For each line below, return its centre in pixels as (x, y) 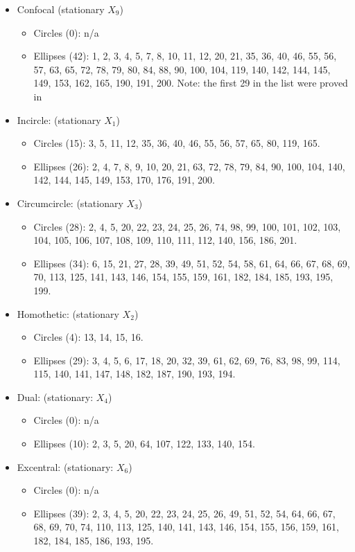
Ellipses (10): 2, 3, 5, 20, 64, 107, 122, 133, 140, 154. (144, 444)
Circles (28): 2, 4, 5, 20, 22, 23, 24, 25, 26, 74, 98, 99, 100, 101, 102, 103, (187, 226)
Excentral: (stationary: (65, 466)
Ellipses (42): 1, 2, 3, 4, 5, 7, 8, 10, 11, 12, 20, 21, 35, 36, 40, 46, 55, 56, (185, 56)
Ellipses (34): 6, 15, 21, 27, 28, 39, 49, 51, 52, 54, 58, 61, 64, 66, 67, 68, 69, (192, 263)
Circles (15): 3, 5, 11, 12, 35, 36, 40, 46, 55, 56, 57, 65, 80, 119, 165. (177, 143)
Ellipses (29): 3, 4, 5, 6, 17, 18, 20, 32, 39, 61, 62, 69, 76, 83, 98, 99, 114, (187, 360)
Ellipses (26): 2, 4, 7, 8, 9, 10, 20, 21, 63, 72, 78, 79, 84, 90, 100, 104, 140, (189, 166)
